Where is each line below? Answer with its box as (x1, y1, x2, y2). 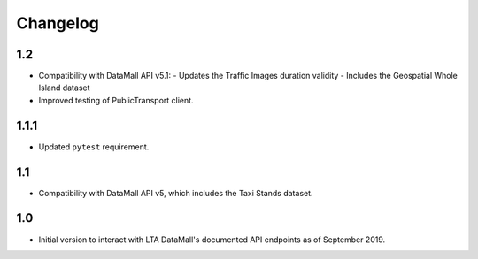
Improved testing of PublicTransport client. (38, 95, 194, 105)
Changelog (16, 13, 99, 33)
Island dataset (38, 82, 90, 93)
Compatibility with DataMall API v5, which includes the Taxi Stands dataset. (38, 187, 313, 198)
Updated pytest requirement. (38, 141, 150, 152)
